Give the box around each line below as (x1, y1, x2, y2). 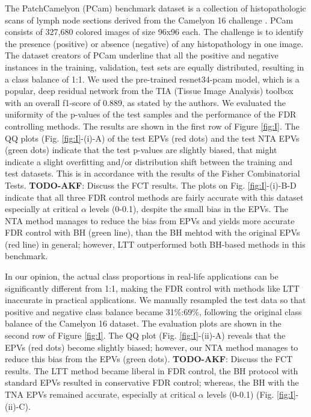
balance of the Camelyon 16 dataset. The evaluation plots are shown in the (5, 317, 282, 330)
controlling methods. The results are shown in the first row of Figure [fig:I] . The (5, 119, 300, 132)
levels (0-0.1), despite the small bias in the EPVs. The (89, 202, 289, 215)
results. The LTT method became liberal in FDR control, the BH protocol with (5, 364, 298, 377)
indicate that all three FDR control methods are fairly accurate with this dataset (5, 190, 304, 203)
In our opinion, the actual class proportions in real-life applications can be (5, 270, 279, 283)
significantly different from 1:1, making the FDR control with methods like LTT (5, 281, 300, 294)
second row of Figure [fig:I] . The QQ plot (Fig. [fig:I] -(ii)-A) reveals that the (5, 329, 286, 342)
